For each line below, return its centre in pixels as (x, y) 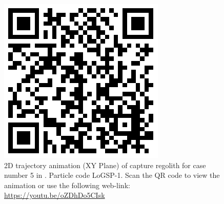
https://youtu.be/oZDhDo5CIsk (55, 195)
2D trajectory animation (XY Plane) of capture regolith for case (105, 165)
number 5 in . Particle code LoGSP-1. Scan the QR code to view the (112, 175)
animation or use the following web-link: (67, 185)
